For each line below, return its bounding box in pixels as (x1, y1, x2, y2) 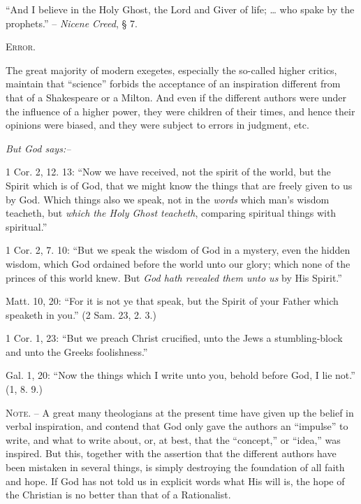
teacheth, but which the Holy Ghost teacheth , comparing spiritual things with (6, 206, 337, 220)
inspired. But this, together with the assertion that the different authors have (6, 446, 337, 461)
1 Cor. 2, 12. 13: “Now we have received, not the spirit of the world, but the (6, 164, 331, 179)
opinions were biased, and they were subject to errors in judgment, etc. (6, 117, 309, 132)
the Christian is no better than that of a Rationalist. (6, 487, 231, 502)
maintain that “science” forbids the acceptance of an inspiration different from (6, 76, 341, 91)
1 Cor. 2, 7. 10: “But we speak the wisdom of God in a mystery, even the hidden (6, 243, 351, 257)
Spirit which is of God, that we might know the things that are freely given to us (6, 178, 353, 192)
